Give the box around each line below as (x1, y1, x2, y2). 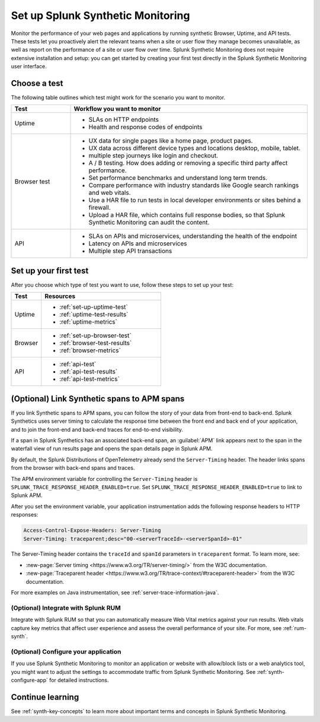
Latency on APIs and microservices (88, 239, 187, 248)
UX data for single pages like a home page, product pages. (88, 137, 253, 145)
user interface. (11, 63, 47, 70)
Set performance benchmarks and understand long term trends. (88, 174, 268, 182)
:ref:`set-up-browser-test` (59, 331, 132, 340)
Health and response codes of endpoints (88, 123, 203, 131)
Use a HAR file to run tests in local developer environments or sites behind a (88, 196, 301, 204)
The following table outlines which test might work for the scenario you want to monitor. (11, 94, 225, 101)
